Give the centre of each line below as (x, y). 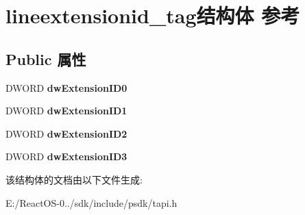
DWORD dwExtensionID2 (66, 133)
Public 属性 (46, 59)
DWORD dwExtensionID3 (66, 156)
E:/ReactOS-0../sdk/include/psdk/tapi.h (91, 202)
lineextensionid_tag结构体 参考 (153, 15)
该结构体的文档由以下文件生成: (74, 179)
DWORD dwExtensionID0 (66, 87)
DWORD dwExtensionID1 (66, 111)
